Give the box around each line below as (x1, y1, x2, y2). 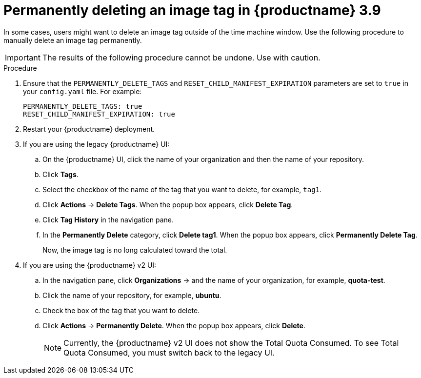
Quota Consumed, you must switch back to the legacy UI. (63, 347, 275, 358)
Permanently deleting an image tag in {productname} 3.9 (3, 2, 381, 19)
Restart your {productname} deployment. (23, 124, 155, 133)
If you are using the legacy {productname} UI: (23, 139, 170, 148)
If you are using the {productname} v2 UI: (23, 260, 157, 269)
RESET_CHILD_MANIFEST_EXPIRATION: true (23, 110, 175, 118)
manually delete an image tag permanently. (3, 36, 142, 44)
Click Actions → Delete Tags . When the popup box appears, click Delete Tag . (42, 200, 293, 209)
